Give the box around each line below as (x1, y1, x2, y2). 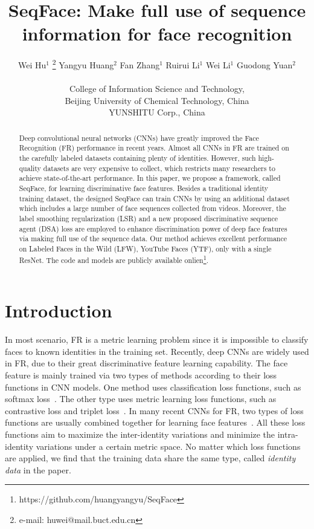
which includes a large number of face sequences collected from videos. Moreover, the (19, 203, 286, 213)
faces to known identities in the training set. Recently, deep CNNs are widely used (5, 345, 309, 357)
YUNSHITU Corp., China (109, 106, 205, 118)
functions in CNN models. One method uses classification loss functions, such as (5, 380, 301, 393)
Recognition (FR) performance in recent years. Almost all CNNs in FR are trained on (19, 143, 289, 153)
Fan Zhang (120, 58, 160, 71)
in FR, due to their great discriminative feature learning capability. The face (5, 357, 288, 369)
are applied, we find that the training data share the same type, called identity (5, 452, 296, 464)
